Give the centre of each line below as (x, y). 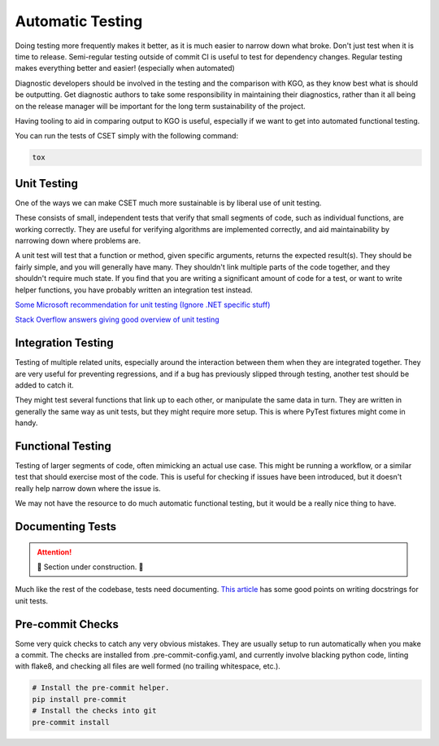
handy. (26, 423)
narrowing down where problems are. (78, 240)
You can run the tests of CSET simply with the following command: (127, 136)
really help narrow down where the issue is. (88, 488)
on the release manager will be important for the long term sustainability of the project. (161, 106)
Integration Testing (64, 343)
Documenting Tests (66, 527)
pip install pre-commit (80, 699)
